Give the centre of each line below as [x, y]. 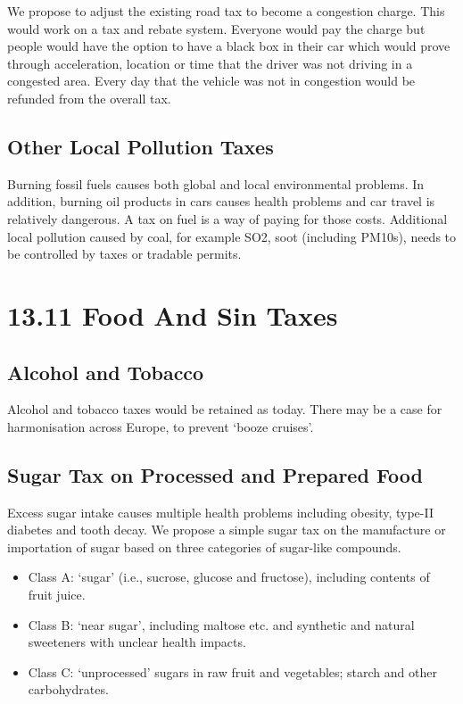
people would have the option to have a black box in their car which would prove [229, 46]
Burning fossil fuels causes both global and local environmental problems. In [216, 183]
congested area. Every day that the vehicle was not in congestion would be [211, 81]
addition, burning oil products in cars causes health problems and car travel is [221, 201]
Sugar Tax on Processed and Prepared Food [215, 474]
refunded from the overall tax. [89, 98]
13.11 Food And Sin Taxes [173, 315]
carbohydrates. [68, 689]
